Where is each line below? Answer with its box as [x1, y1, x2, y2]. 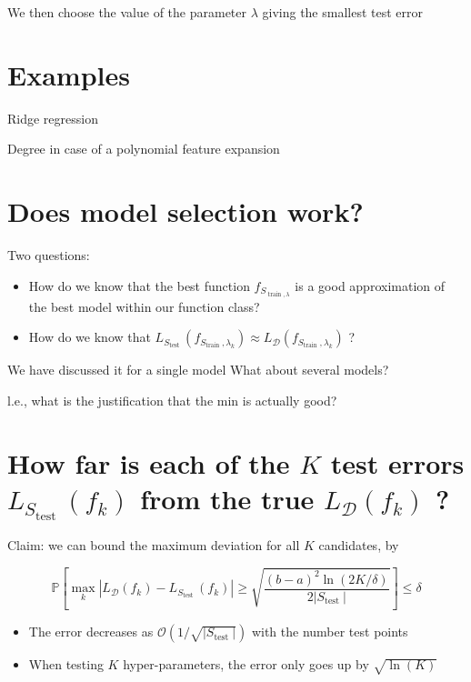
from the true [140, 479, 315, 517]
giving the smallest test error [262, 3, 424, 21]
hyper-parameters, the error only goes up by [123, 655, 369, 674]
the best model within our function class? [28, 296, 260, 316]
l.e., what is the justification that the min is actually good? [7, 390, 337, 409]
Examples [7, 55, 130, 93]
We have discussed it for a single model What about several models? [7, 360, 389, 379]
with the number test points [251, 622, 408, 641]
